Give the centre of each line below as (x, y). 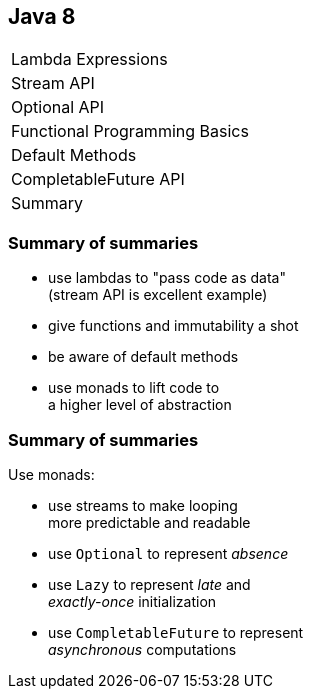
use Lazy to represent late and (149, 584)
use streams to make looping (143, 505)
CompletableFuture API (98, 179)
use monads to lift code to (134, 388)
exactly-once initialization (132, 601)
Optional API (58, 107)
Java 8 (42, 16)
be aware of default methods (143, 357)
